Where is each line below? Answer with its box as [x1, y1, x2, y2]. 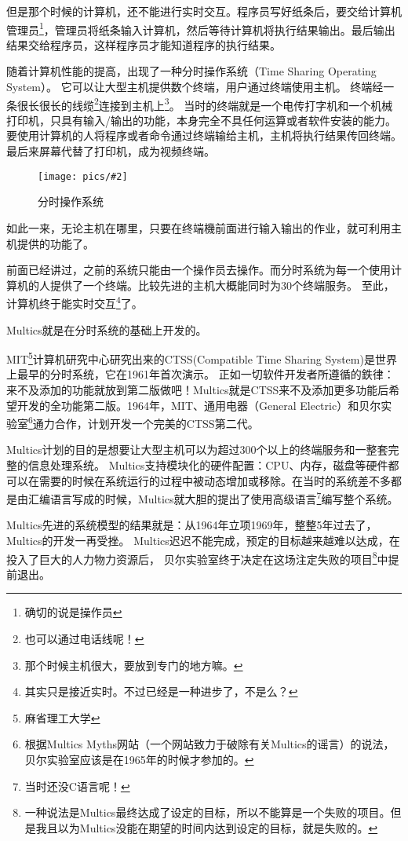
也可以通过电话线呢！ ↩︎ [24, 631, 144, 647]
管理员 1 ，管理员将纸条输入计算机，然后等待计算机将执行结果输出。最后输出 [6, 19, 395, 38]
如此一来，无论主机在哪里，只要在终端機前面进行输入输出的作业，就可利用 [6, 219, 391, 236]
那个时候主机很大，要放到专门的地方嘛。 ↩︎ [24, 656, 243, 673]
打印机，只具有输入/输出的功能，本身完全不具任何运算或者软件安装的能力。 [6, 112, 396, 128]
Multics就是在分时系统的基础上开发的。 [6, 321, 207, 338]
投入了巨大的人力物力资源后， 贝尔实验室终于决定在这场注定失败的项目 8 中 [6, 548, 388, 567]
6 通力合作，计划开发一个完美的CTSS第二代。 [28, 413, 259, 431]
